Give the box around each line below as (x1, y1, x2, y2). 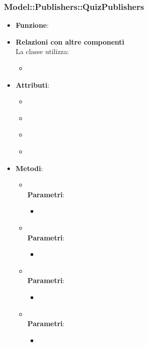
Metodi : (15, 163, 43, 173)
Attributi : (15, 79, 49, 90)
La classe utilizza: (15, 46, 69, 57)
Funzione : (15, 20, 49, 30)
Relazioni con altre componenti (15, 36, 125, 47)
